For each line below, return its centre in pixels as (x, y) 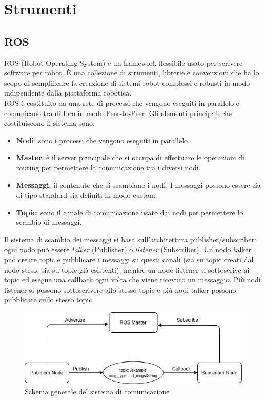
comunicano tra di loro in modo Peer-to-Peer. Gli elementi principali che (118, 113)
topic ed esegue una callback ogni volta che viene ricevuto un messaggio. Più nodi (132, 280)
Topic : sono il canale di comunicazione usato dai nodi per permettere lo (130, 212)
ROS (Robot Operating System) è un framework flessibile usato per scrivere (124, 62)
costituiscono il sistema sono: (49, 123)
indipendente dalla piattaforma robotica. (68, 93)
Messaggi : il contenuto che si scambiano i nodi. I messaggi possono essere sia (138, 185)
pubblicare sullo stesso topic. (49, 300)
